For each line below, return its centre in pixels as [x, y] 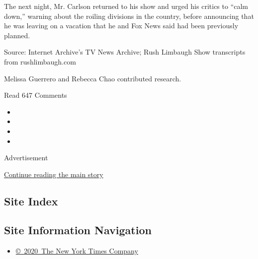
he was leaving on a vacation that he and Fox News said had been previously [121, 26]
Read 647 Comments [36, 95]
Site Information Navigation [78, 230]
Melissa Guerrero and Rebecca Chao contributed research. [93, 78]
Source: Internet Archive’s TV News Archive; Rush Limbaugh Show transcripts [125, 52]
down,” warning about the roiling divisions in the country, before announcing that [129, 16]
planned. [17, 35]
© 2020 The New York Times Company [77, 251]
